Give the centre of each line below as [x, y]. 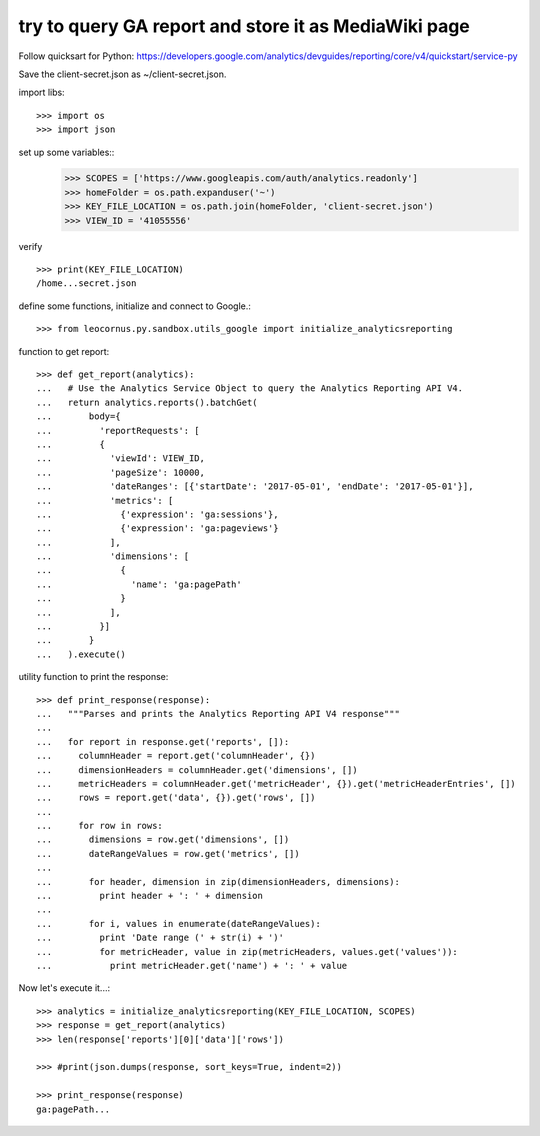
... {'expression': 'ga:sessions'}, [157, 514]
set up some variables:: [66, 152]
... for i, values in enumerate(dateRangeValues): [179, 923]
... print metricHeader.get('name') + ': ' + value [192, 965]
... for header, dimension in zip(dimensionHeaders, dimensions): [218, 881]
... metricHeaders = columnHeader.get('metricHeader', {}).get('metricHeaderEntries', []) [276, 783]
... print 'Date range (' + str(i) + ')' [160, 938]
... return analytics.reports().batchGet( [147, 402]
